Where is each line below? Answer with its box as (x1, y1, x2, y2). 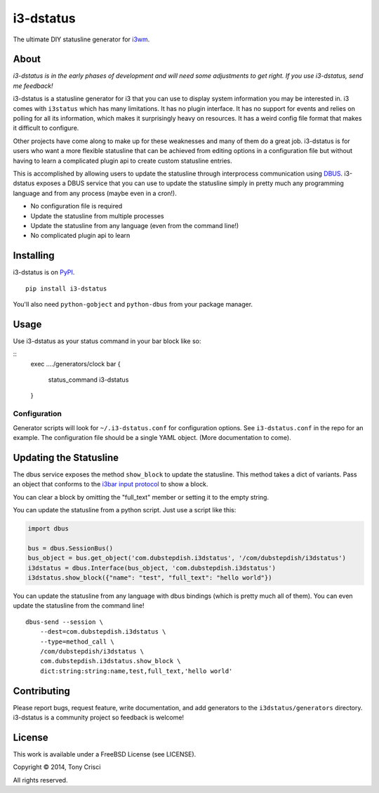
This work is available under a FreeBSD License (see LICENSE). (13, 749, 197, 758)
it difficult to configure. (13, 124, 79, 133)
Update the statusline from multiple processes (30, 211, 164, 220)
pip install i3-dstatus (25, 284, 107, 293)
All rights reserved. (13, 775, 68, 784)
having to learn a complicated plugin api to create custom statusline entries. (13, 156, 233, 165)
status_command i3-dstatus (48, 375, 129, 384)
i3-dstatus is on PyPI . (13, 268, 75, 276)
